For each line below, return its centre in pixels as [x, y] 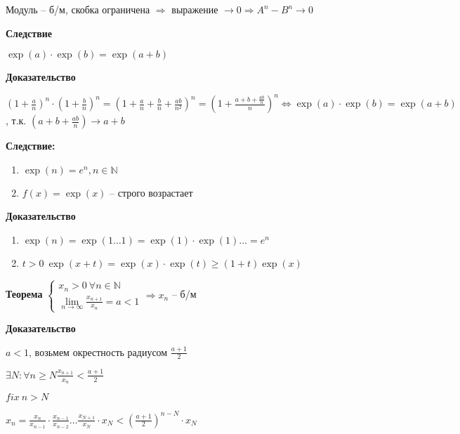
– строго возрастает [151, 192]
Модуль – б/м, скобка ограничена [78, 9]
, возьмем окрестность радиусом [98, 351]
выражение [195, 9]
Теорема [24, 294]
